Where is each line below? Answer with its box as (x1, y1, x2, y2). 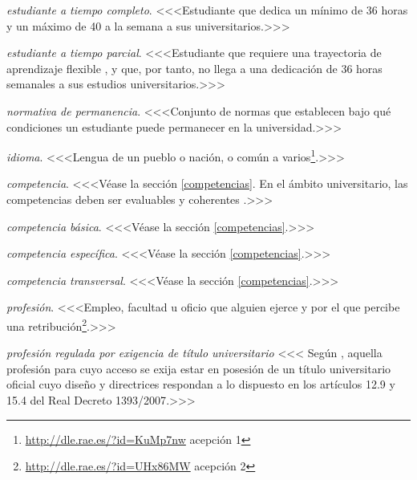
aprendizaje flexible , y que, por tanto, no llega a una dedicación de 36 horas (6, 59, 383, 76)
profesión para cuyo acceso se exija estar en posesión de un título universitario (6, 360, 391, 376)
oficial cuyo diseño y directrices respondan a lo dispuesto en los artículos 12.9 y (6, 376, 395, 393)
